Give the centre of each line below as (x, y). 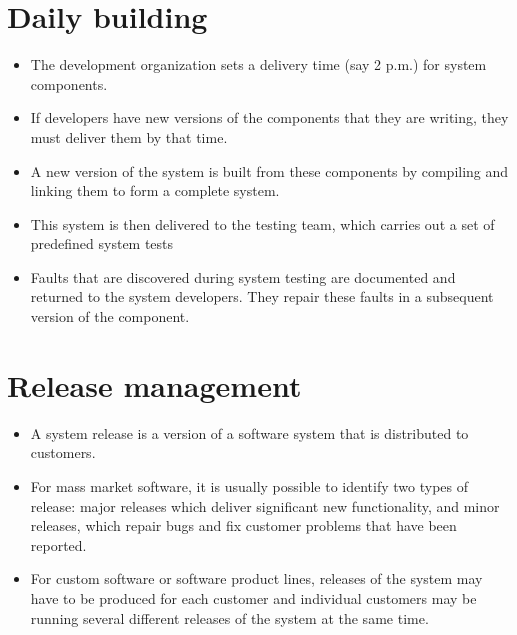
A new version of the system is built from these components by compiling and (269, 170)
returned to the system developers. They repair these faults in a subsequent (262, 296)
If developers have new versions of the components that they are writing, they (269, 117)
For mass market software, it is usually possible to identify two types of (249, 485)
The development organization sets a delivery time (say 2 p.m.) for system (258, 64)
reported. (58, 544)
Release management (154, 384)
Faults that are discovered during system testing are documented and (243, 276)
